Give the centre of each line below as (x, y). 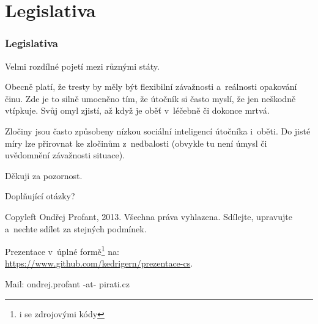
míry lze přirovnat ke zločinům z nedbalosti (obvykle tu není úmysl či (136, 143)
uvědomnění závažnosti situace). (65, 155)
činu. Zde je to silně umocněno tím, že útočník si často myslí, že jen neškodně (150, 98)
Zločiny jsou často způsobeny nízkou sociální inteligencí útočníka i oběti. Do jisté (158, 131)
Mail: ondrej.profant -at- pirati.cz (67, 283)
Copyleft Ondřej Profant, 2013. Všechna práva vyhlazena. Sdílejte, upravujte (149, 216)
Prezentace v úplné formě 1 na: (62, 250)
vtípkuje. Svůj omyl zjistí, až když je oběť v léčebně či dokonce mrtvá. (137, 110)
